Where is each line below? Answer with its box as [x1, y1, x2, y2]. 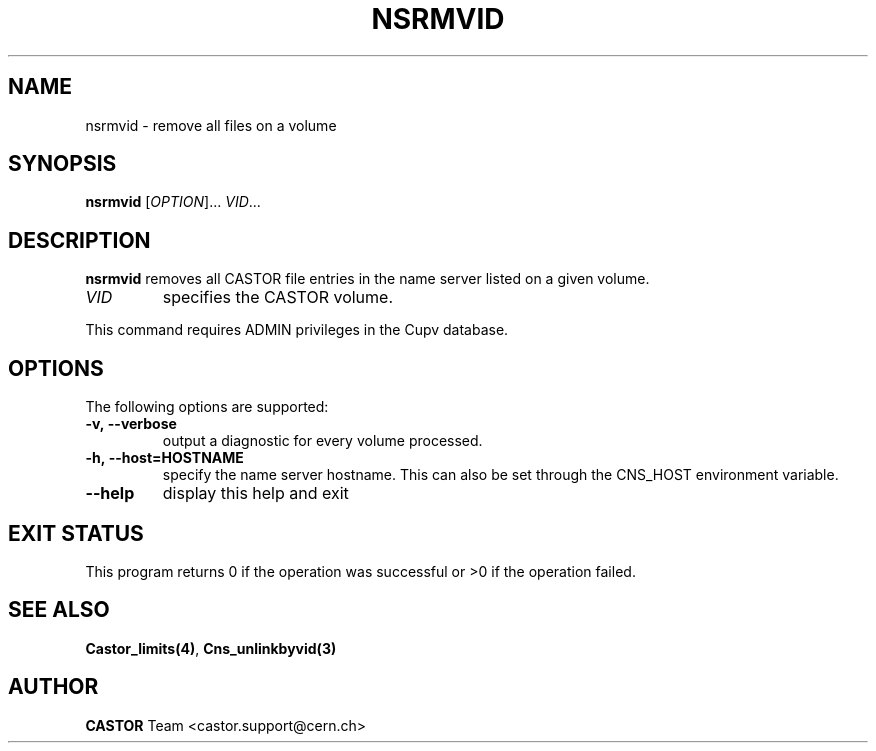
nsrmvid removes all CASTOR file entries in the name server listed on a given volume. [85, 270, 650, 288]
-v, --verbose [85, 415, 177, 433]
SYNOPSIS [8, 151, 117, 177]
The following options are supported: [85, 398, 329, 416]
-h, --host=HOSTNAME [85, 449, 244, 467]
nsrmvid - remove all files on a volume [85, 116, 337, 134]
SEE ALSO [8, 597, 110, 623]
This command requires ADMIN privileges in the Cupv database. [85, 321, 509, 339]
